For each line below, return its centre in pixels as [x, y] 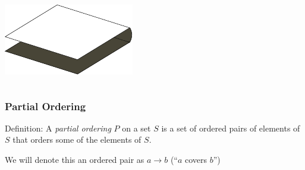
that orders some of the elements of [77, 139]
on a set [136, 128]
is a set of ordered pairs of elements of [231, 128]
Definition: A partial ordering [58, 128]
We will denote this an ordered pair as [75, 159]
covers [196, 159]
